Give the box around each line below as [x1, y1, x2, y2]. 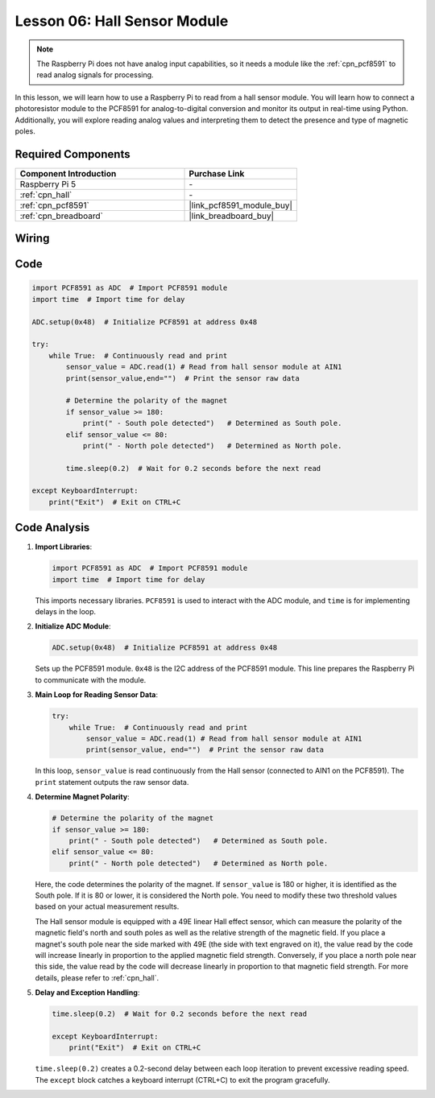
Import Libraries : [35, 542, 93, 551]
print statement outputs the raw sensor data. [35, 777, 189, 786]
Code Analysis [14, 521, 90, 535]
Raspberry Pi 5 [19, 178, 77, 189]
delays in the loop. [35, 607, 97, 617]
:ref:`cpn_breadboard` [19, 210, 104, 221]
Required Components [14, 147, 130, 161]
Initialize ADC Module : [35, 621, 112, 631]
